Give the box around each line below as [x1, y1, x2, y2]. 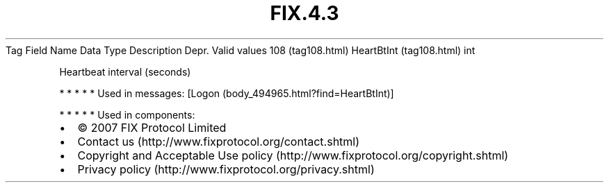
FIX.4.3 [270, 1, 339, 25]
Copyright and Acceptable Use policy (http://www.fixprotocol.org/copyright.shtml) [77, 148, 509, 162]
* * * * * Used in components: [59, 108, 195, 121]
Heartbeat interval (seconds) [59, 65, 191, 78]
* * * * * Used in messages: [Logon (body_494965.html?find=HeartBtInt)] [59, 87, 394, 99]
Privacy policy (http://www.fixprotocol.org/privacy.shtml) [77, 162, 375, 176]
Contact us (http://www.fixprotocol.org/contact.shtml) [77, 134, 360, 148]
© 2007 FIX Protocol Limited [77, 120, 227, 135]
